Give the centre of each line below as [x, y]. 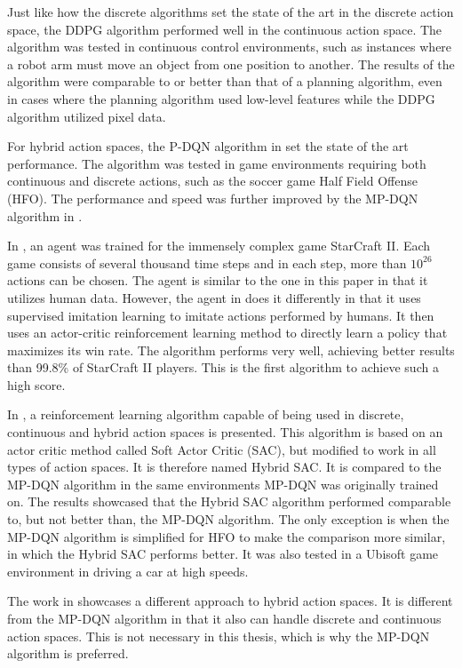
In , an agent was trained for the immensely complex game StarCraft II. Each [219, 246]
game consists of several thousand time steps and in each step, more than [207, 262]
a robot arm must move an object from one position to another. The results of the [231, 64]
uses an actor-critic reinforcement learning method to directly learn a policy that [227, 333]
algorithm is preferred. [68, 653]
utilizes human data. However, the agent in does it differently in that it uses [214, 297]
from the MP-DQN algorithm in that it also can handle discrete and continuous [224, 618]
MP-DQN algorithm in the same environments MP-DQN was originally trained [223, 484]
